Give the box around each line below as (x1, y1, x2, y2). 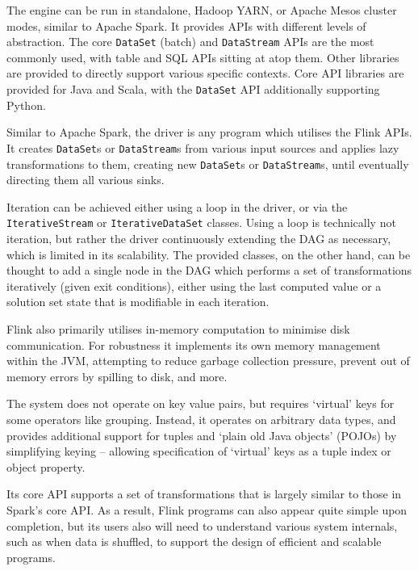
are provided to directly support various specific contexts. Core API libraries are (6, 65, 404, 82)
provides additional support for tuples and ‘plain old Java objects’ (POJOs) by (6, 426, 397, 443)
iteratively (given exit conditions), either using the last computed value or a (6, 277, 382, 294)
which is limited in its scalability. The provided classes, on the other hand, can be (6, 246, 411, 262)
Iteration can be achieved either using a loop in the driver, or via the (6, 198, 348, 215)
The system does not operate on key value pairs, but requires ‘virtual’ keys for (6, 395, 395, 412)
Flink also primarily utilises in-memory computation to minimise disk (6, 321, 350, 337)
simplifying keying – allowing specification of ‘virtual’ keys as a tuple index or (6, 443, 391, 460)
